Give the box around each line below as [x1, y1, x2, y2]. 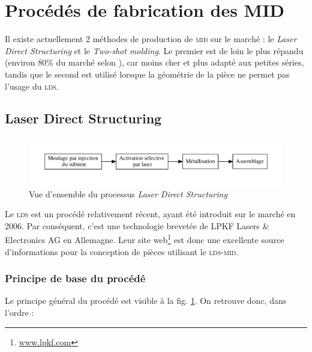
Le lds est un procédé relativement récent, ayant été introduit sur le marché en [5, 208, 296, 220]
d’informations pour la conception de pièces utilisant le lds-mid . [5, 245, 239, 258]
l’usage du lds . [5, 79, 59, 92]
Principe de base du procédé [5, 271, 146, 286]
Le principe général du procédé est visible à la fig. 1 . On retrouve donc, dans [5, 294, 287, 307]
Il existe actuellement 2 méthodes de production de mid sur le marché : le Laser [5, 32, 297, 45]
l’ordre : [5, 306, 34, 318]
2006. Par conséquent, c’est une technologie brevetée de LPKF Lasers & [5, 219, 269, 232]
